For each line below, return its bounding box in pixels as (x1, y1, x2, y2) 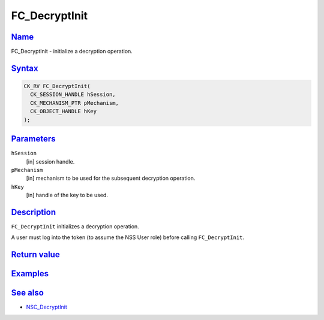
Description (11, 207, 56, 217)
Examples (11, 268, 49, 279)
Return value (11, 249, 60, 260)
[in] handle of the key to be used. (26, 192, 108, 199)
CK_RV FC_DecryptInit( (23, 83, 91, 90)
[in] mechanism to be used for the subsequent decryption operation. (26, 174, 196, 182)
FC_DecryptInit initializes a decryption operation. (11, 222, 139, 230)
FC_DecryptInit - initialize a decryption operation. (11, 48, 133, 55)
